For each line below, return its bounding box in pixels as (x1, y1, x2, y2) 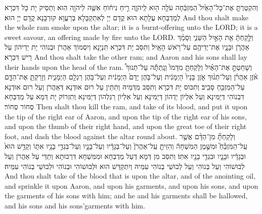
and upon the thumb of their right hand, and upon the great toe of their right (5, 121, 247, 132)
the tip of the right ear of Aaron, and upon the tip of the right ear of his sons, (5, 111, 247, 121)
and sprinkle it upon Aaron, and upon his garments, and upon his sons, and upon (5, 180, 258, 191)
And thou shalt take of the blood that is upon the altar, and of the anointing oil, (5, 170, 256, 181)
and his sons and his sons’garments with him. (5, 200, 145, 210)
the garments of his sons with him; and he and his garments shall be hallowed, (5, 190, 248, 201)
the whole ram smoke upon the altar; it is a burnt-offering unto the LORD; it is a (5, 22, 258, 32)
